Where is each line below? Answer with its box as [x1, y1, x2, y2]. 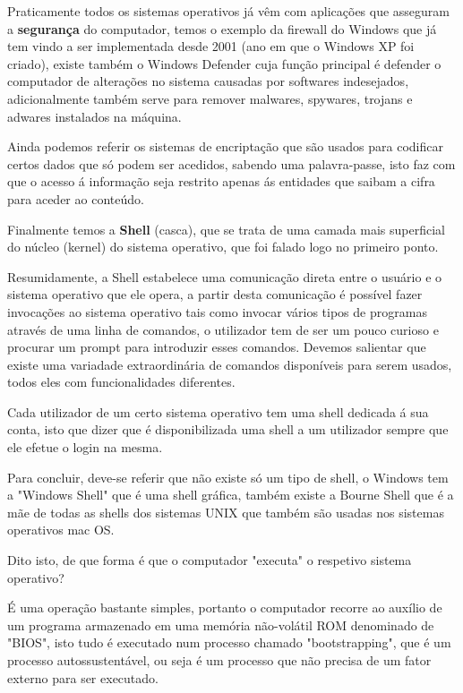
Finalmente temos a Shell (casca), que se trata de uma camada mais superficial [7, 219, 446, 238]
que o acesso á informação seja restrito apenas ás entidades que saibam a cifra [7, 172, 435, 191]
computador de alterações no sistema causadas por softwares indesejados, [7, 72, 409, 90]
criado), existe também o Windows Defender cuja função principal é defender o [7, 54, 442, 73]
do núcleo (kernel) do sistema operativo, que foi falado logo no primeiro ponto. [7, 237, 439, 256]
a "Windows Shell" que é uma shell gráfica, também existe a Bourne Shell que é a [7, 485, 454, 504]
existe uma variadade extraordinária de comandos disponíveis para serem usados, [7, 355, 452, 373]
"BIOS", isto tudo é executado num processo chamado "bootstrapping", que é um [7, 633, 451, 652]
